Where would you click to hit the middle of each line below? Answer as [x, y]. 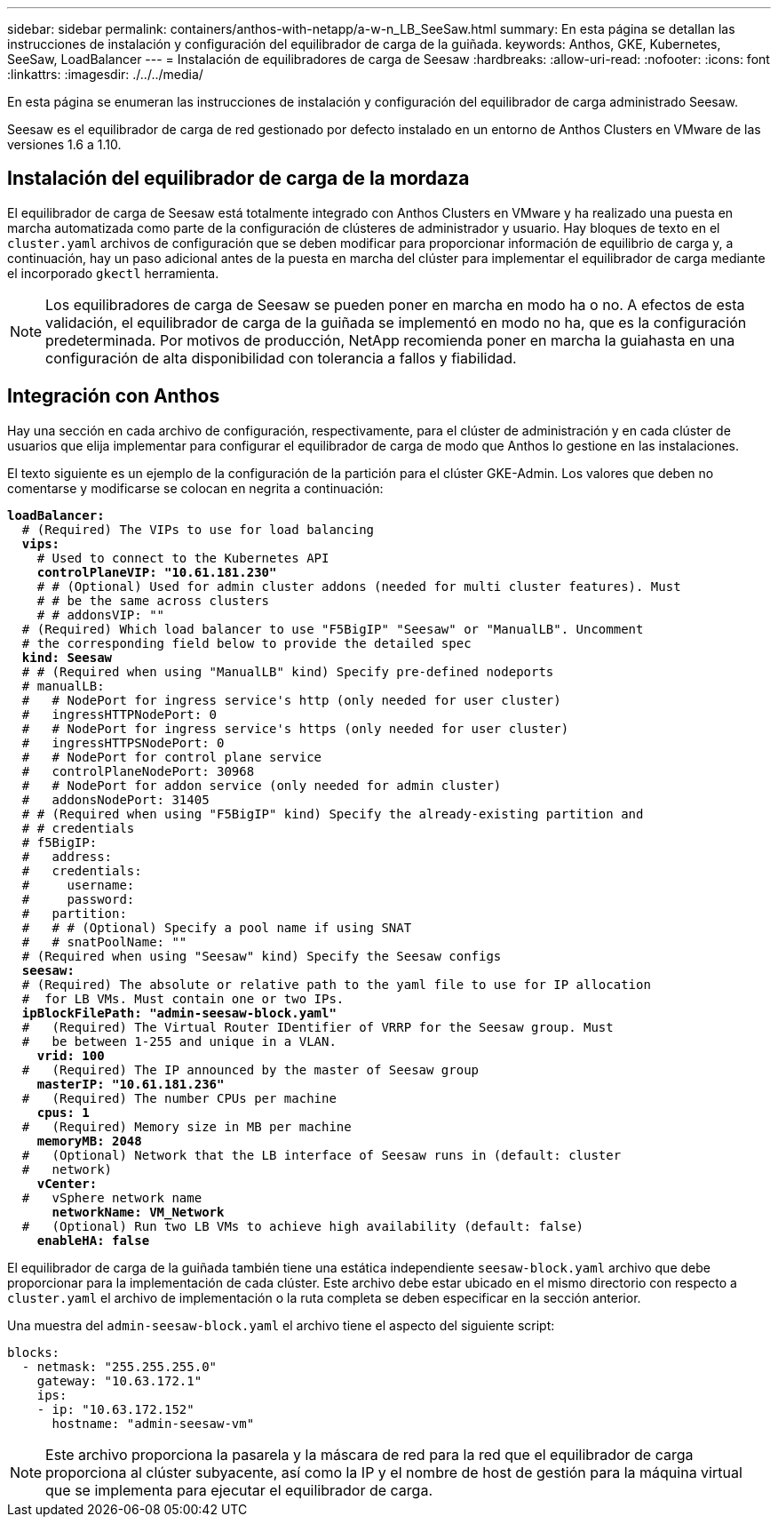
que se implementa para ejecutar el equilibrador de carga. [239, 1490]
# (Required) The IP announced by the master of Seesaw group [250, 1069]
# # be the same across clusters [153, 600]
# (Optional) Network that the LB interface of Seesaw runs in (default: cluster [322, 1155]
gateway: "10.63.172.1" [119, 1380]
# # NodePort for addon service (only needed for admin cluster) [262, 785]
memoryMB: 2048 [89, 1141]
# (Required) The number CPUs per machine [179, 1098]
